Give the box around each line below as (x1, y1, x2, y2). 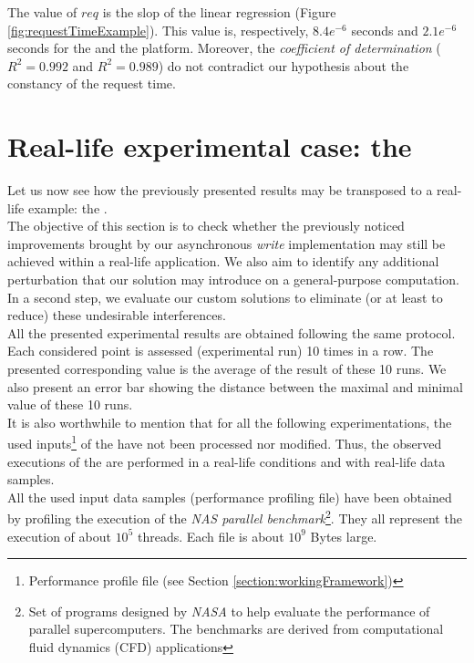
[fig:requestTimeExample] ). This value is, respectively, (7, 20, 309, 39)
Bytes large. (310, 526, 377, 545)
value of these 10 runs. (7, 395, 133, 414)
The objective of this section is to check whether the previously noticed (7, 216, 405, 235)
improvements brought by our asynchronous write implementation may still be (7, 233, 446, 253)
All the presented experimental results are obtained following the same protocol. (7, 323, 456, 342)
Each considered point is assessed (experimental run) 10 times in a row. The (7, 341, 434, 360)
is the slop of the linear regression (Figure (102, 3, 336, 21)
